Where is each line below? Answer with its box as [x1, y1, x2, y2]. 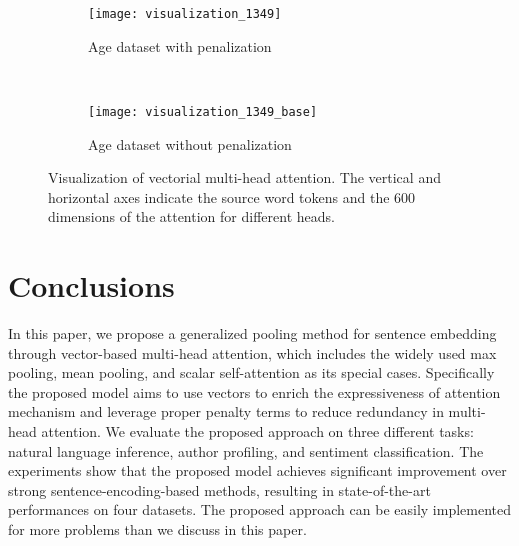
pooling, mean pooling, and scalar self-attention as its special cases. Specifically [8, 362, 495, 383]
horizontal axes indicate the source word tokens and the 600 [48, 186, 416, 207]
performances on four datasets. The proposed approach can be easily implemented [8, 499, 512, 520]
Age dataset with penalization [88, 35, 272, 56]
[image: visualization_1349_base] [88, 104, 318, 119]
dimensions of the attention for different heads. [48, 206, 335, 227]
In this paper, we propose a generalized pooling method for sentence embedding [8, 323, 497, 343]
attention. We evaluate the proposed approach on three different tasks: [41, 420, 474, 441]
